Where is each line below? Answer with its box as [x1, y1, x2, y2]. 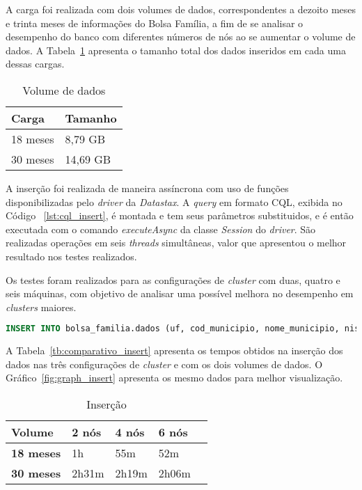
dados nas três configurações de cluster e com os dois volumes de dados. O [6, 356, 323, 371]
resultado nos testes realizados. [6, 248, 137, 263]
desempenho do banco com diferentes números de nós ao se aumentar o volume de [6, 29, 356, 44]
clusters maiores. [6, 299, 77, 314]
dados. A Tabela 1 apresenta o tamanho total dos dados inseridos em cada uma [6, 42, 346, 57]
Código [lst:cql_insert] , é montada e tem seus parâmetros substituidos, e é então [6, 208, 354, 223]
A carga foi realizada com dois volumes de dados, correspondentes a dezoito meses [6, 2, 356, 16]
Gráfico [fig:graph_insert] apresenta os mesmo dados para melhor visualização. [6, 370, 343, 385]
